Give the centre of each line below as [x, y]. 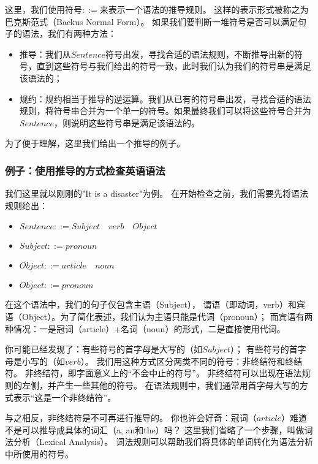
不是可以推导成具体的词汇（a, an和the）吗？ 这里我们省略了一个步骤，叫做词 [159, 429]
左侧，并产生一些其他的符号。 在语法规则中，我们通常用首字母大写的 [161, 385]
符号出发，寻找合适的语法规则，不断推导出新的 [199, 54]
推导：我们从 [45, 54]
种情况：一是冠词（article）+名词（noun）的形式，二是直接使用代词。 [145, 328]
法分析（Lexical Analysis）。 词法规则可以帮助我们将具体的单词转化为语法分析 [159, 442]
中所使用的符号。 [39, 453]
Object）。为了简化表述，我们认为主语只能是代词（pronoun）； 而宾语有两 [167, 316]
